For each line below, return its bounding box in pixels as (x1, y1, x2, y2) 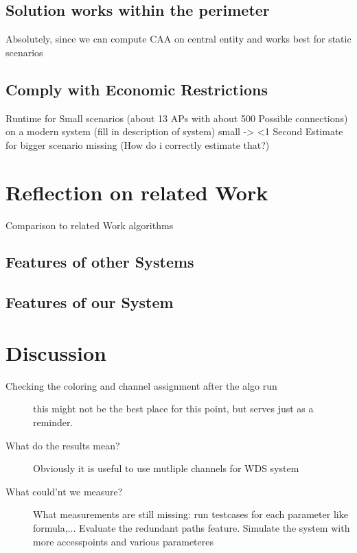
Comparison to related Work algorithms (5, 217, 174, 232)
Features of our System (5, 292, 174, 313)
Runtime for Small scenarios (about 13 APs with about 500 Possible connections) (5, 110, 348, 125)
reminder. (33, 414, 73, 429)
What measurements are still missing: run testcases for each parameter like (33, 507, 348, 521)
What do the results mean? (5, 438, 120, 452)
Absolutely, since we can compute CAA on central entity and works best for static (5, 32, 352, 46)
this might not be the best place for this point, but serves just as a (33, 401, 314, 416)
